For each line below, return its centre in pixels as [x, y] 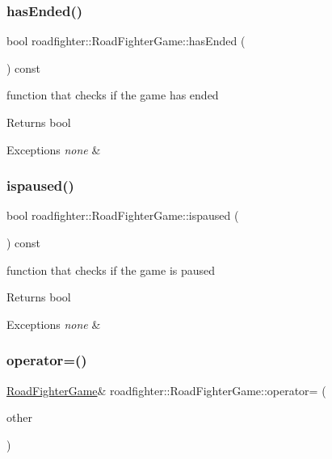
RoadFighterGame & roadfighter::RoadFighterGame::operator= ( [166, 390]
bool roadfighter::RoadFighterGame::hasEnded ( [126, 41]
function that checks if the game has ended [113, 95]
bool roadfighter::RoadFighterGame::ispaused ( [123, 215]
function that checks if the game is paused [111, 270]
